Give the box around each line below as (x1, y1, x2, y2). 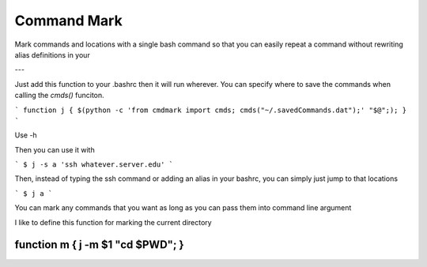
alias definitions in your (14, 50, 90, 59)
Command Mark (14, 12, 123, 29)
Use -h (14, 130, 37, 140)
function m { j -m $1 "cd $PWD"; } (14, 238, 185, 252)
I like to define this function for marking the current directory (14, 217, 213, 227)
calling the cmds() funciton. (14, 91, 104, 100)
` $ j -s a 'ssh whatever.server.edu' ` (14, 160, 174, 169)
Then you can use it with (14, 145, 95, 154)
